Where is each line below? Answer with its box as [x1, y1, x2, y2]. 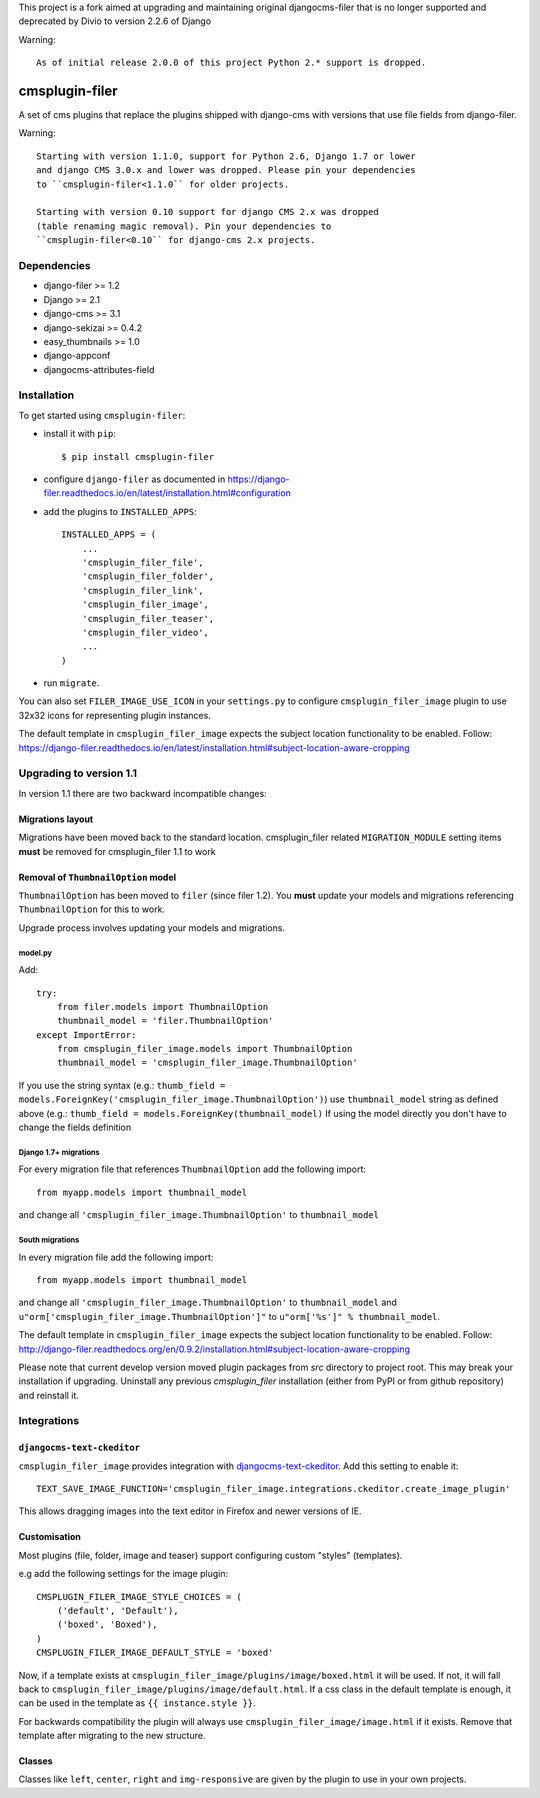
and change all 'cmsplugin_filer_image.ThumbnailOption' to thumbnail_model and [18, 1296, 397, 1309]
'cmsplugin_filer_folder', [81, 571, 215, 582]
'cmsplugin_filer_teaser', [81, 613, 215, 624]
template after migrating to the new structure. [18, 1730, 206, 1742]
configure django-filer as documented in [43, 473, 226, 485]
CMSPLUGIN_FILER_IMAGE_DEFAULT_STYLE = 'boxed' [36, 1647, 274, 1659]
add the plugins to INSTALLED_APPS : [43, 505, 197, 517]
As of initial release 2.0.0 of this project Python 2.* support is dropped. [36, 57, 427, 69]
